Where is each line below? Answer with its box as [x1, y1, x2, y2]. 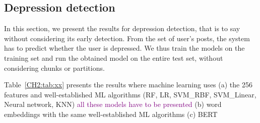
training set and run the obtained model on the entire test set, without [4, 52, 223, 63]
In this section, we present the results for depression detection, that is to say [4, 23, 240, 34]
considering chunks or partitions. [4, 62, 105, 73]
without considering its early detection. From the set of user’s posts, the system [4, 33, 250, 43]
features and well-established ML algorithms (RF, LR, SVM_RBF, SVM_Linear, [4, 89, 256, 99]
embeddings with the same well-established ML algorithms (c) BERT [4, 108, 218, 119]
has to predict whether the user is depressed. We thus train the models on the [4, 43, 245, 53]
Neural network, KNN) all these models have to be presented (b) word [4, 99, 222, 109]
